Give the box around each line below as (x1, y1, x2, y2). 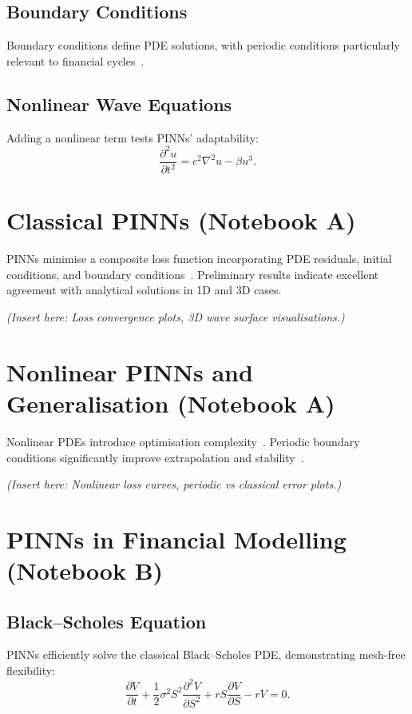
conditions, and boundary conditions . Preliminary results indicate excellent (6, 265, 379, 282)
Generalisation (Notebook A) (6, 386, 335, 419)
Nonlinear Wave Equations (6, 91, 232, 116)
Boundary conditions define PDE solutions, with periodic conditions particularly (6, 37, 400, 54)
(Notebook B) (6, 554, 164, 587)
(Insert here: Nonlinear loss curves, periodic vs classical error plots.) (6, 476, 342, 493)
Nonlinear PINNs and (6, 355, 253, 388)
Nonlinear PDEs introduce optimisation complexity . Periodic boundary (6, 433, 360, 449)
